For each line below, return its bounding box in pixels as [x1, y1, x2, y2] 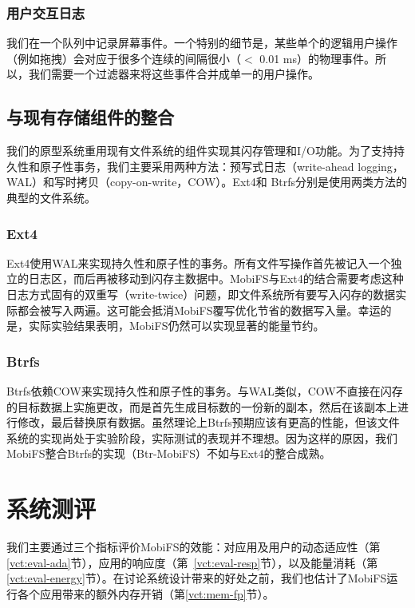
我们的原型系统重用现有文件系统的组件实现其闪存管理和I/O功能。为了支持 [6, 142, 393, 159]
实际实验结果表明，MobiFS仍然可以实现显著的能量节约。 [28, 317, 325, 334]
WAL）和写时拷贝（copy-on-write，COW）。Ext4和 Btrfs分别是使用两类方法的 [6, 173, 408, 190]
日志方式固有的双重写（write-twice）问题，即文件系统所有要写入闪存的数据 [6, 285, 396, 302]
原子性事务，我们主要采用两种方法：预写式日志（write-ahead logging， [39, 157, 404, 174]
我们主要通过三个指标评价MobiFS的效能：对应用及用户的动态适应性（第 [6, 538, 381, 555]
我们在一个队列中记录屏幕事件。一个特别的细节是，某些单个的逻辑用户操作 [6, 34, 397, 51]
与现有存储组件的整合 [6, 105, 174, 129]
